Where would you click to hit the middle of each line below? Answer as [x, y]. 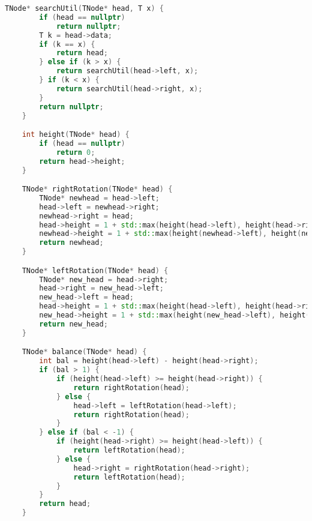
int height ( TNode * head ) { [76, 135]
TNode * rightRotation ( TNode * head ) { [97, 189]
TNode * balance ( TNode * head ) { [84, 352]
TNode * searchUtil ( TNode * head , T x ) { [84, 8]
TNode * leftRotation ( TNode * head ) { [95, 270]
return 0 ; [76, 152]
